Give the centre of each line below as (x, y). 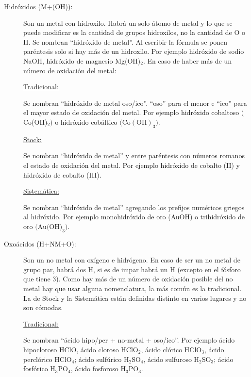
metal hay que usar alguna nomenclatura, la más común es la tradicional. (133, 288)
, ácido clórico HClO (171, 350)
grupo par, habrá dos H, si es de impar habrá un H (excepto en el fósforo (132, 269)
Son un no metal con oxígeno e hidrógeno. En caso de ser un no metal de (132, 260)
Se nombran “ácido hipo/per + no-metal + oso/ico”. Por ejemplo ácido (129, 340)
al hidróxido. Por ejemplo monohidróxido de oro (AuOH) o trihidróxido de (134, 217)
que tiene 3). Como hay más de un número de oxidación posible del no (128, 279)
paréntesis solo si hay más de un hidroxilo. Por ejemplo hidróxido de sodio (134, 51)
